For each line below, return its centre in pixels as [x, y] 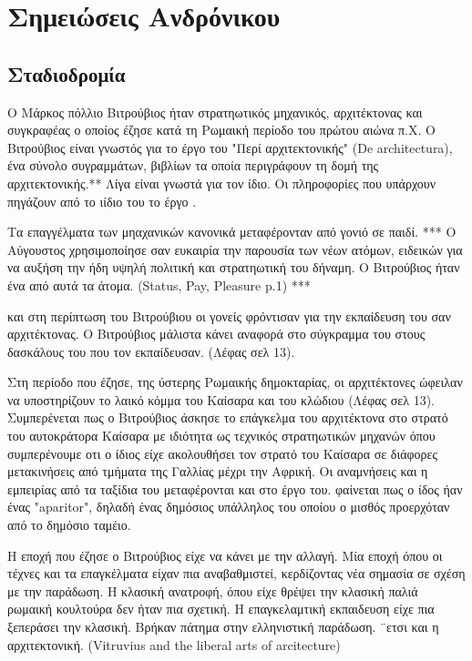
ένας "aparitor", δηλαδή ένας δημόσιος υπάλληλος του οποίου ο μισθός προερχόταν [229, 507]
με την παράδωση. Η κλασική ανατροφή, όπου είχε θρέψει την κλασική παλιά [213, 590]
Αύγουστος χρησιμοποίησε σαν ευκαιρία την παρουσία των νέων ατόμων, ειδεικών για [235, 249]
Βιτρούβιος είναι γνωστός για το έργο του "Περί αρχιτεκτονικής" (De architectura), [230, 147]
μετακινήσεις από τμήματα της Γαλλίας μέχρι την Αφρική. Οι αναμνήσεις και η [218, 471]
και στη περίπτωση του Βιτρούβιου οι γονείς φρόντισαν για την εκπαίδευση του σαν [229, 315]
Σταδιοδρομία [67, 73]
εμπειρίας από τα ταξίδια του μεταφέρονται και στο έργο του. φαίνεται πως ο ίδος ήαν [235, 488]
